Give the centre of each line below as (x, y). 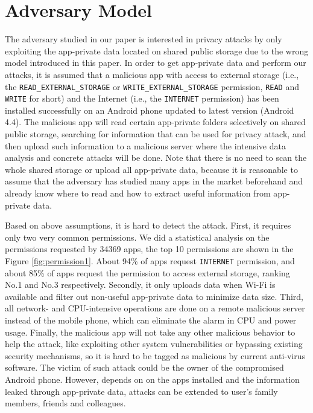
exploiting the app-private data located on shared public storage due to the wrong (157, 50)
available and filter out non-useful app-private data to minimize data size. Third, (154, 296)
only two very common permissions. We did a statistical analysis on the (137, 237)
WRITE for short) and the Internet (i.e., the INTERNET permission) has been (142, 98)
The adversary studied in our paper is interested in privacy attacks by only (144, 39)
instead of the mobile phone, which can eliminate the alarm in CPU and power (151, 320)
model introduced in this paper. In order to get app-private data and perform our (156, 63)
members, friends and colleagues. (65, 403)
